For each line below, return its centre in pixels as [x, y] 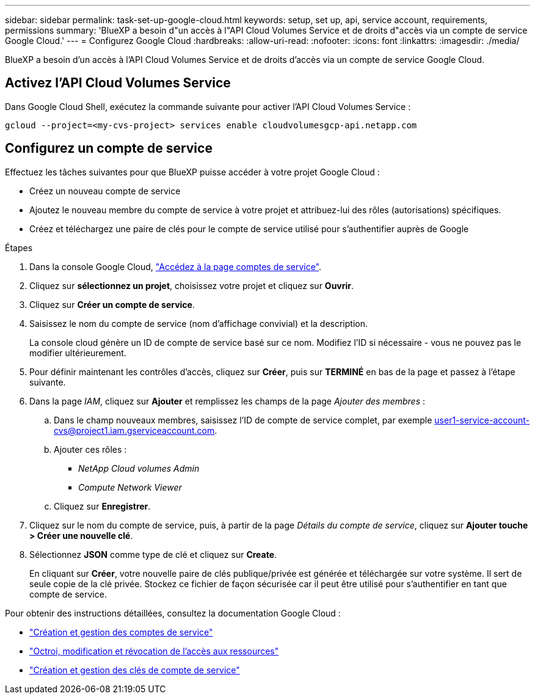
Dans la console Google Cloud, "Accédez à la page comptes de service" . [176, 266]
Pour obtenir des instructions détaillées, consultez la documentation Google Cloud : [173, 613]
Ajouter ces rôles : [90, 449]
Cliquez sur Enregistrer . [102, 506]
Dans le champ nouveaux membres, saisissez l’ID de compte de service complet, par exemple [243, 420]
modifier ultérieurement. [78, 353]
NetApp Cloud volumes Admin [139, 468]
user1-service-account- [482, 420]
